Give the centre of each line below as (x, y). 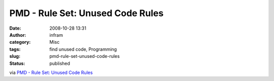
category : (20, 42)
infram (56, 35)
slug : (15, 56)
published (60, 63)
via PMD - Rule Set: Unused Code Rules (51, 72)
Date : (15, 28)
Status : (17, 63)
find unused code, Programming (83, 49)
